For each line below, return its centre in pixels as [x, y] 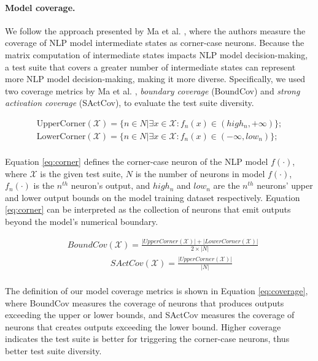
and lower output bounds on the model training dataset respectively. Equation [153, 197]
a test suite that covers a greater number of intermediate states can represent [150, 66]
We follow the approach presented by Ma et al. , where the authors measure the [155, 30]
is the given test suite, [82, 173]
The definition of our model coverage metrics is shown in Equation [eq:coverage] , [157, 290]
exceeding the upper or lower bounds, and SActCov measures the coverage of [150, 315]
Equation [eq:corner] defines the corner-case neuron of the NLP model [137, 161]
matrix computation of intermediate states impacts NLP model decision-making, [157, 54]
